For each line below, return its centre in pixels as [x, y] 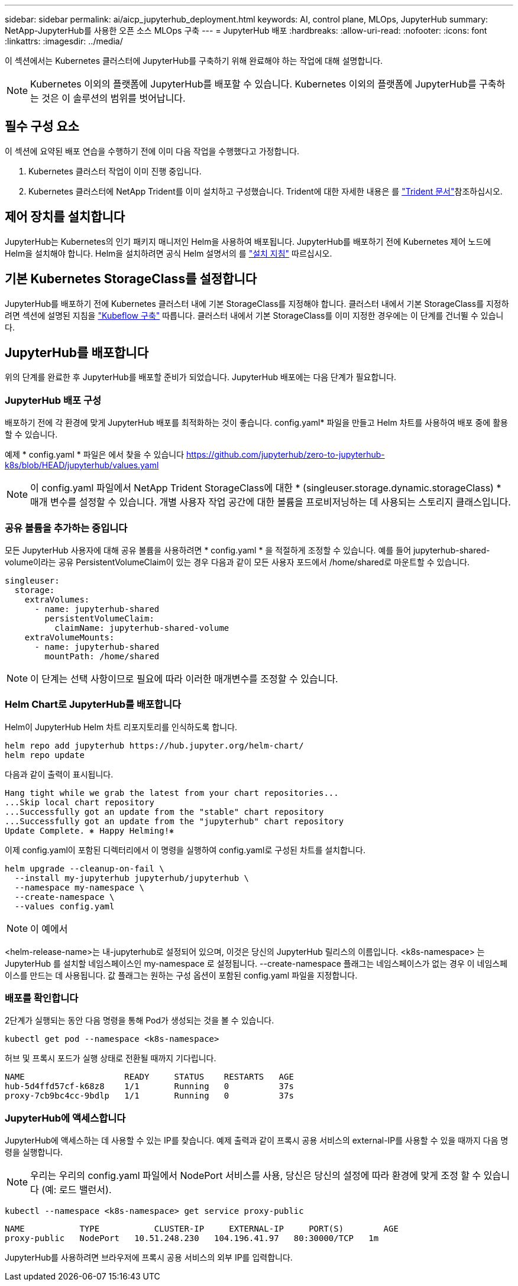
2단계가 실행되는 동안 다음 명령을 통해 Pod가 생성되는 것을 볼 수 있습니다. [140, 1021]
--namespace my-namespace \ [80, 887]
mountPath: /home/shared [102, 656]
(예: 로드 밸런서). [77, 1190]
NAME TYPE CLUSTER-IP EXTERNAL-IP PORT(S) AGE [202, 1229]
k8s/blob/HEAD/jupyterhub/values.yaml [82, 465]
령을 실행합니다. [34, 1152]
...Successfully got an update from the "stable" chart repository [164, 812]
